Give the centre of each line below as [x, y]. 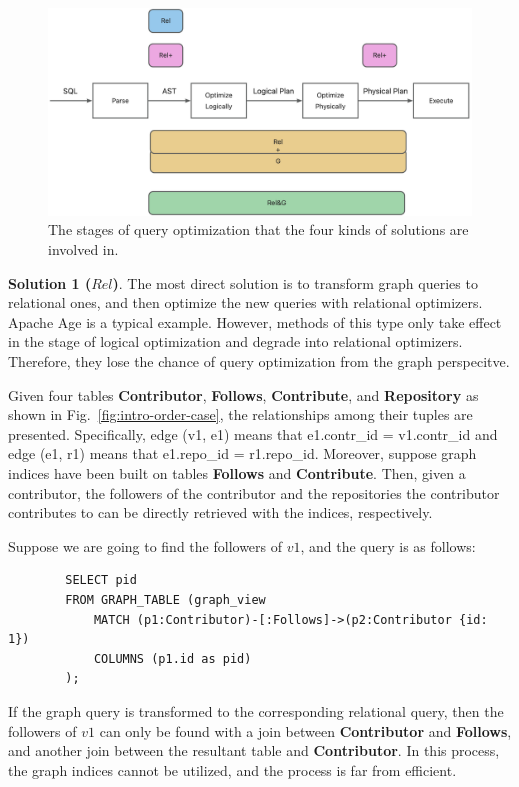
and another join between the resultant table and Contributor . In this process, [254, 750]
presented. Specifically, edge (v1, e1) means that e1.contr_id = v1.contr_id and [253, 433]
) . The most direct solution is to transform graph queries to [295, 282]
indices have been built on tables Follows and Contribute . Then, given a [237, 472]
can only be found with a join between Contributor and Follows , [305, 730]
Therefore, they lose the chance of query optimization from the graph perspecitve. [259, 361]
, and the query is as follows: [388, 545]
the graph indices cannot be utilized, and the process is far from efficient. [232, 769]
